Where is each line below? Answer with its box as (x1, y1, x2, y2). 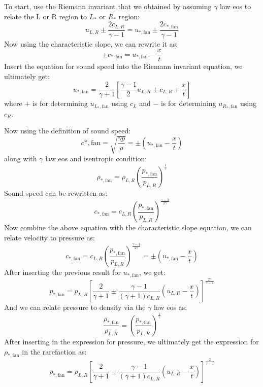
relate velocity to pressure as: (4, 232, 95, 242)
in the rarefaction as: (22, 346, 87, 357)
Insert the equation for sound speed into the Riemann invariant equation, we (4, 61, 243, 72)
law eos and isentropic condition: (45, 153, 147, 164)
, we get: (139, 267, 166, 277)
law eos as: (153, 302, 187, 312)
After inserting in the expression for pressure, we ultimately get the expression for (4, 336, 259, 346)
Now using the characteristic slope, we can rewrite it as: (4, 38, 178, 49)
